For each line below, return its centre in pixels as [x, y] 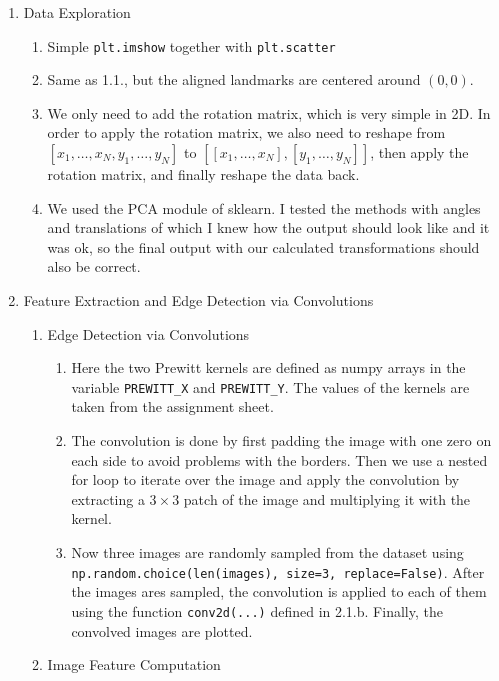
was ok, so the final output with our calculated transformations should [263, 246]
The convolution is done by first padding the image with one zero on [281, 440]
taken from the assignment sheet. [172, 406]
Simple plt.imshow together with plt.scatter [191, 45]
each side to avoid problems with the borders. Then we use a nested [279, 459]
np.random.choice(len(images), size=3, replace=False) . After [278, 571]
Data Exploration [77, 12]
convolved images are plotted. [162, 630]
